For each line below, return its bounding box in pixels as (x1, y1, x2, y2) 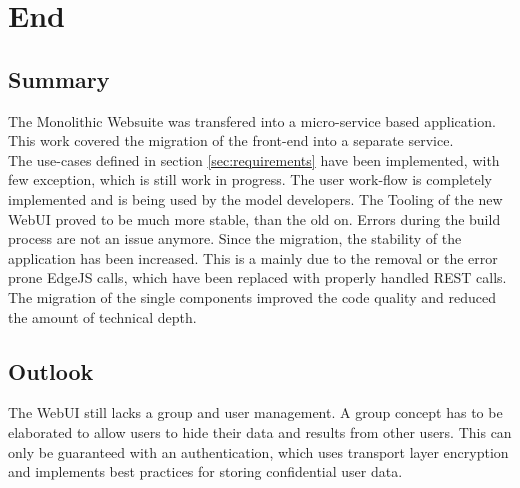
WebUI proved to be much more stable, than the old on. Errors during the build (8, 208, 501, 229)
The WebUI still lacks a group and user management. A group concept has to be (8, 402, 503, 423)
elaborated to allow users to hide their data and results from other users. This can (8, 421, 512, 442)
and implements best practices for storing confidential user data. (8, 461, 403, 482)
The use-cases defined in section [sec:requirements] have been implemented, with (8, 149, 500, 170)
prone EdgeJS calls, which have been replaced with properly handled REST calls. (8, 267, 507, 288)
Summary (8, 63, 110, 94)
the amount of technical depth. (8, 306, 197, 327)
